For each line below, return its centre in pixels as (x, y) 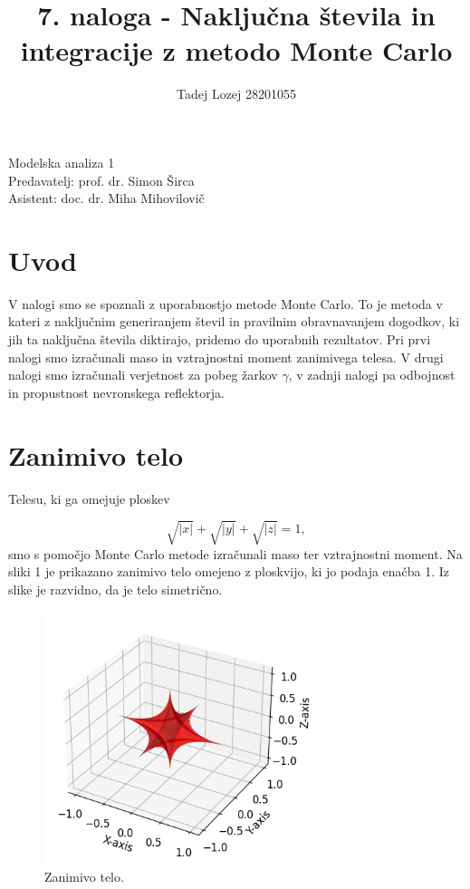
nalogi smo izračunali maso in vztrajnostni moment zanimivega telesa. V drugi (226, 357)
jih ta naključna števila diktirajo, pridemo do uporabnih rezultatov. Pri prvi (220, 339)
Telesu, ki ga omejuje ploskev (89, 498)
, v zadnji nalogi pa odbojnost (372, 375)
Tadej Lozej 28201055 (236, 94)
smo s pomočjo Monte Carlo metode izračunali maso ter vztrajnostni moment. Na (235, 553)
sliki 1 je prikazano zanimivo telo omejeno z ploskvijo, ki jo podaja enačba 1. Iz (229, 571)
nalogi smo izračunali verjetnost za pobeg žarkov (143, 375)
